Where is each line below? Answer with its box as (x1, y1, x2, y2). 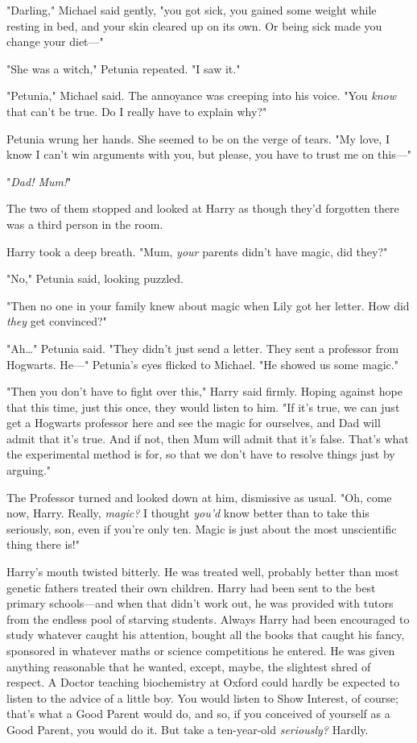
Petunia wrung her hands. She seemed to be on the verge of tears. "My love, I (6, 130, 390, 147)
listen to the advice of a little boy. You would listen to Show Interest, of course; (6, 689, 398, 706)
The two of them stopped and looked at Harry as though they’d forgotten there (6, 200, 399, 217)
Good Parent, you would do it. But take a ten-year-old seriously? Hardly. (6, 720, 369, 737)
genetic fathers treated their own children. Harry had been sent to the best (6, 579, 376, 596)
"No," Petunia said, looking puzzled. (6, 270, 184, 287)
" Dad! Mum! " (6, 172, 72, 189)
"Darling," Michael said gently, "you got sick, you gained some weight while (6, 2, 377, 18)
